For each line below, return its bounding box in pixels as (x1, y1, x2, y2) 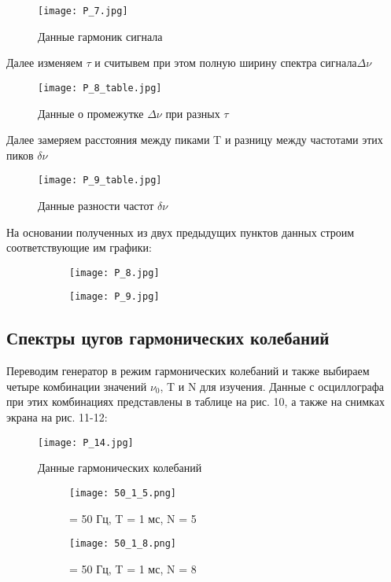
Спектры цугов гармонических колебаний (6, 326, 330, 350)
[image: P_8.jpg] (69, 267, 160, 278)
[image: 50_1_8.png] (69, 538, 177, 550)
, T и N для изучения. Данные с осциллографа (160, 378, 384, 394)
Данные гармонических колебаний (38, 459, 202, 476)
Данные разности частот (38, 197, 154, 213)
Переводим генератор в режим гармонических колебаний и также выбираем (6, 363, 370, 379)
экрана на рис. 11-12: (6, 409, 108, 425)
